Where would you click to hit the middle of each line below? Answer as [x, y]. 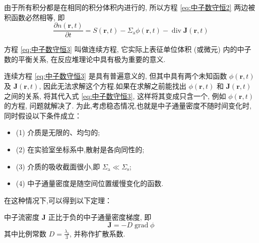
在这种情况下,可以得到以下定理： [58, 200]
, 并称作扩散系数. [97, 233]
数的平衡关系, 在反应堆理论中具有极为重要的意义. [85, 59]
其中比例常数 [25, 233]
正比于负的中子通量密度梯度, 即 [100, 217]
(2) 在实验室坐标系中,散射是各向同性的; [80, 149]
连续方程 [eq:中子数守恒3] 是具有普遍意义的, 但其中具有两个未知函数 [116, 76]
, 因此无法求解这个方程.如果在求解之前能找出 [113, 86]
